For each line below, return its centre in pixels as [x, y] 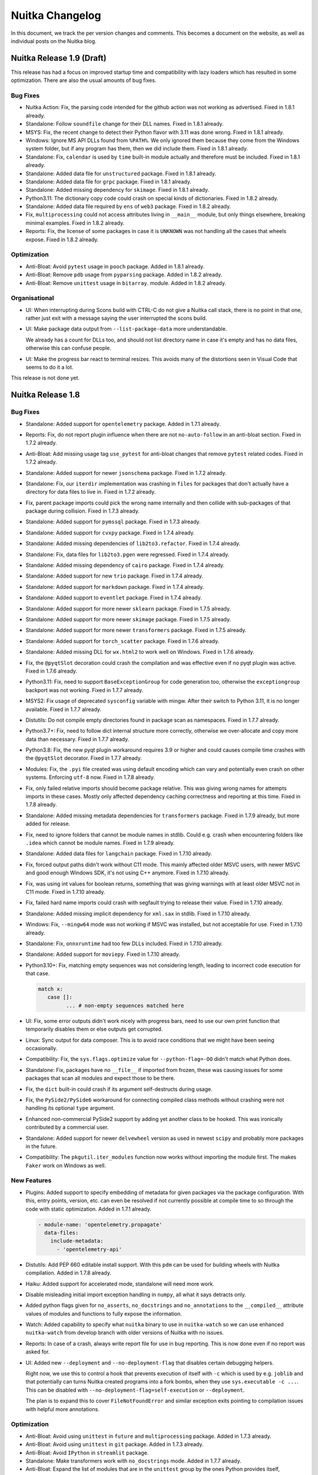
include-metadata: [77, 1241]
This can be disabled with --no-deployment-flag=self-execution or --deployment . [135, 1390]
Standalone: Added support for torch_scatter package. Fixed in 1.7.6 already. [122, 641]
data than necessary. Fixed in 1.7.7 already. [77, 739]
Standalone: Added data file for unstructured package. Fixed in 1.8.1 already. [121, 173]
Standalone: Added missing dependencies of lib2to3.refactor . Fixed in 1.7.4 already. [133, 543]
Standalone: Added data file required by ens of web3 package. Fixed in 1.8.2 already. [128, 206]
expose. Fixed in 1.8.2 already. [62, 240]
